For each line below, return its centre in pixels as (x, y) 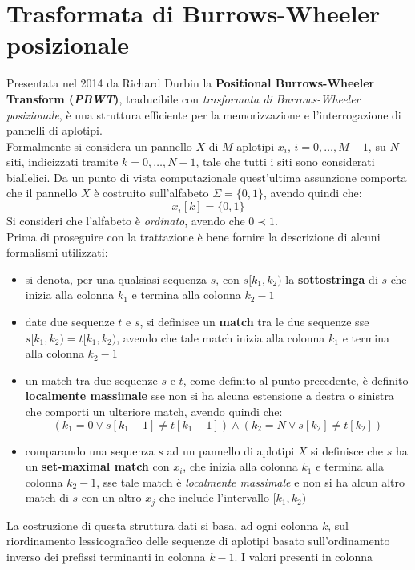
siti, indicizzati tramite (62, 162)
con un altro (111, 497)
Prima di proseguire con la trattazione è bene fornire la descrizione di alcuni (193, 236)
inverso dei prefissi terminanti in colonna (106, 557)
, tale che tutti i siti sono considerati (285, 162)
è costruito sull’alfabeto (151, 193)
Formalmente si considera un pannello (99, 146)
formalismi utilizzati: (57, 252)
